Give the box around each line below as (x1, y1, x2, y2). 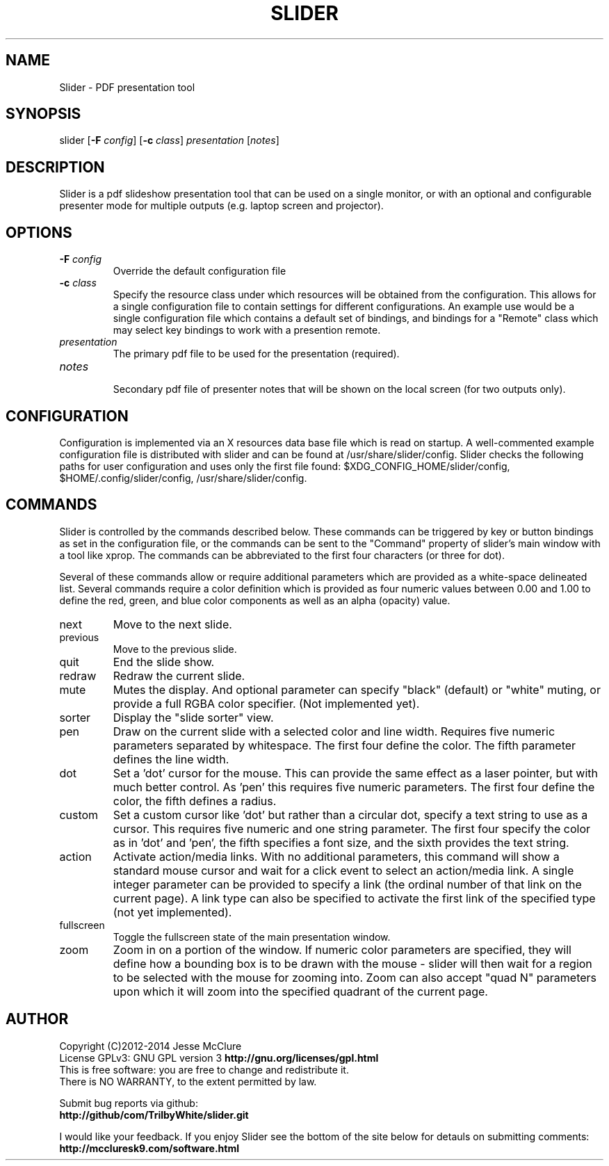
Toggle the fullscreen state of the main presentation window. (113, 930, 391, 943)
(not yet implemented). (113, 905, 232, 919)
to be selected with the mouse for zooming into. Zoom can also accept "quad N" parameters (113, 970, 597, 985)
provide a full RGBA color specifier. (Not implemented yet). (113, 696, 420, 711)
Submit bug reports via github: (59, 1096, 198, 1109)
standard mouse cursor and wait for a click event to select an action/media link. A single (113, 863, 574, 877)
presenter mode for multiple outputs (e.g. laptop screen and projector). (59, 200, 384, 212)
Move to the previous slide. (113, 642, 237, 655)
